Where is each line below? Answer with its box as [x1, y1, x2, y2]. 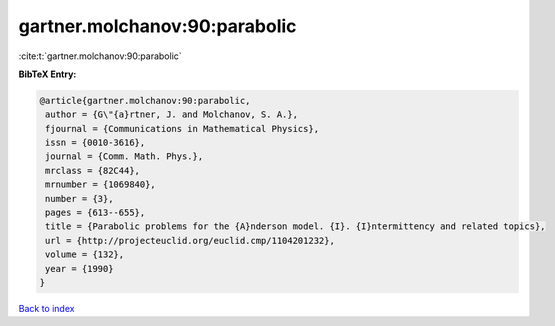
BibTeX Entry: [18, 68, 77, 80]
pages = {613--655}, [45, 207, 146, 219]
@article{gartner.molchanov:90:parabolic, [39, 95, 251, 106]
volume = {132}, [45, 249, 125, 260]
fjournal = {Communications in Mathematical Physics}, [45, 123, 320, 134]
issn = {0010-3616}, [45, 137, 146, 149]
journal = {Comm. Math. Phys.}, [45, 151, 204, 162]
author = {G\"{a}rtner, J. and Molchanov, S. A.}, [45, 109, 299, 120]
